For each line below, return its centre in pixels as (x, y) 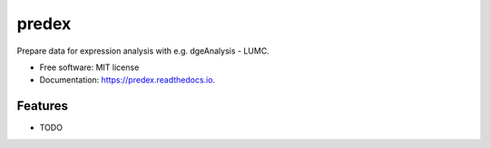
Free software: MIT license (89, 67)
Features (42, 106)
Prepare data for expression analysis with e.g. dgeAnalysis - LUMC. (143, 51)
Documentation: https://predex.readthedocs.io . (127, 80)
